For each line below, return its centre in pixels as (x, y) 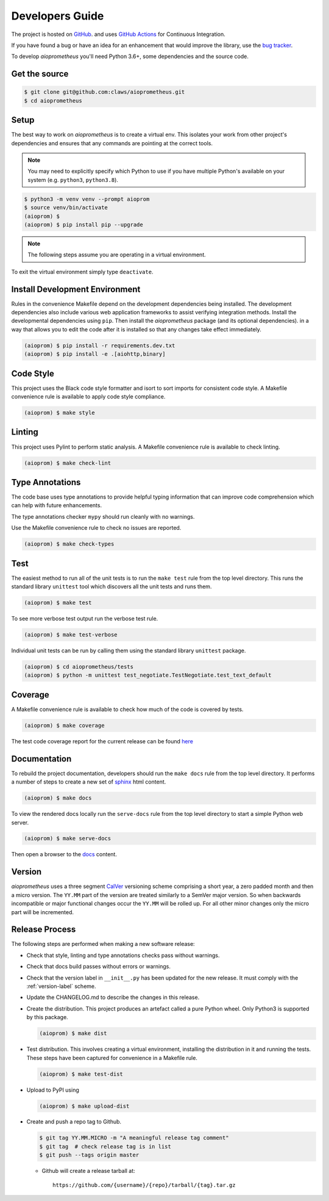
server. (20, 822)
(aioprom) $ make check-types (69, 544)
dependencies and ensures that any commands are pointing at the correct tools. (112, 143)
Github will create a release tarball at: (88, 1171)
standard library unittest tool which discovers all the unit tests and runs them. (111, 586)
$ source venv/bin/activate (66, 208)
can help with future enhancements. (57, 505)
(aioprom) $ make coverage (64, 725)
